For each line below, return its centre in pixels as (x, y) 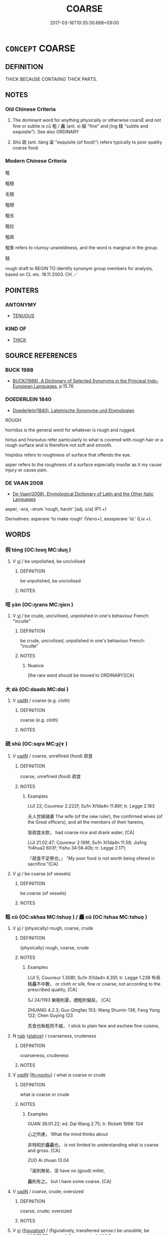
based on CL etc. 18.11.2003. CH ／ (41, 274)
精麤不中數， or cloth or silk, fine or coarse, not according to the (94, 984)
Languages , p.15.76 (54, 386)
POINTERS (22, 290)
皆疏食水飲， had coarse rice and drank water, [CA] (81, 832)
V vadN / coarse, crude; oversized (48, 1191)
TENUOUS (23, 316)
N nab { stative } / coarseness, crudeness (54, 1035)
